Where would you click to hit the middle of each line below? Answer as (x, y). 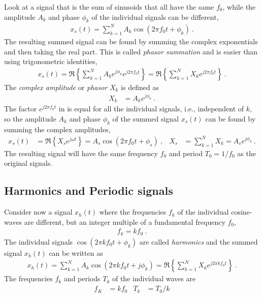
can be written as (76, 253)
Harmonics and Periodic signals (89, 190)
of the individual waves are (154, 278)
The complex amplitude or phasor (56, 87)
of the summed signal (146, 118)
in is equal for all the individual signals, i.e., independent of (151, 109)
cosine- (242, 212)
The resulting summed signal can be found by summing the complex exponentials (131, 41)
